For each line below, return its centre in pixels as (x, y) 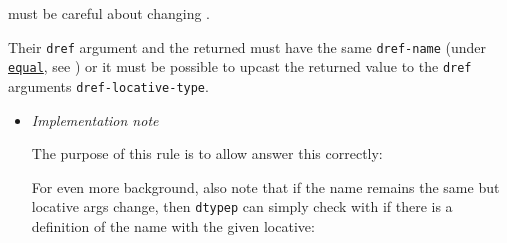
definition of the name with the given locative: (173, 226)
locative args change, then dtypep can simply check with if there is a (242, 206)
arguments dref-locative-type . (108, 85)
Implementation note (95, 119)
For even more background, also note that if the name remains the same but (265, 186)
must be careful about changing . (109, 13)
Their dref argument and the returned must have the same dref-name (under (247, 46)
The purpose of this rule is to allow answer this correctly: (207, 153)
